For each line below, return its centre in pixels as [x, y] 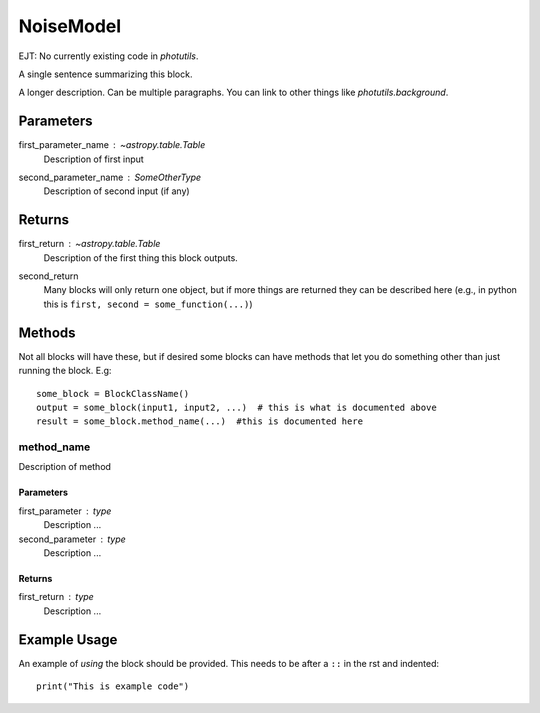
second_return [48, 276]
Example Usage [68, 639]
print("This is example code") [113, 686]
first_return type [56, 597]
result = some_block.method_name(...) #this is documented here [200, 421]
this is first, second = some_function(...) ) [148, 304]
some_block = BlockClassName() [113, 393]
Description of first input [93, 159]
